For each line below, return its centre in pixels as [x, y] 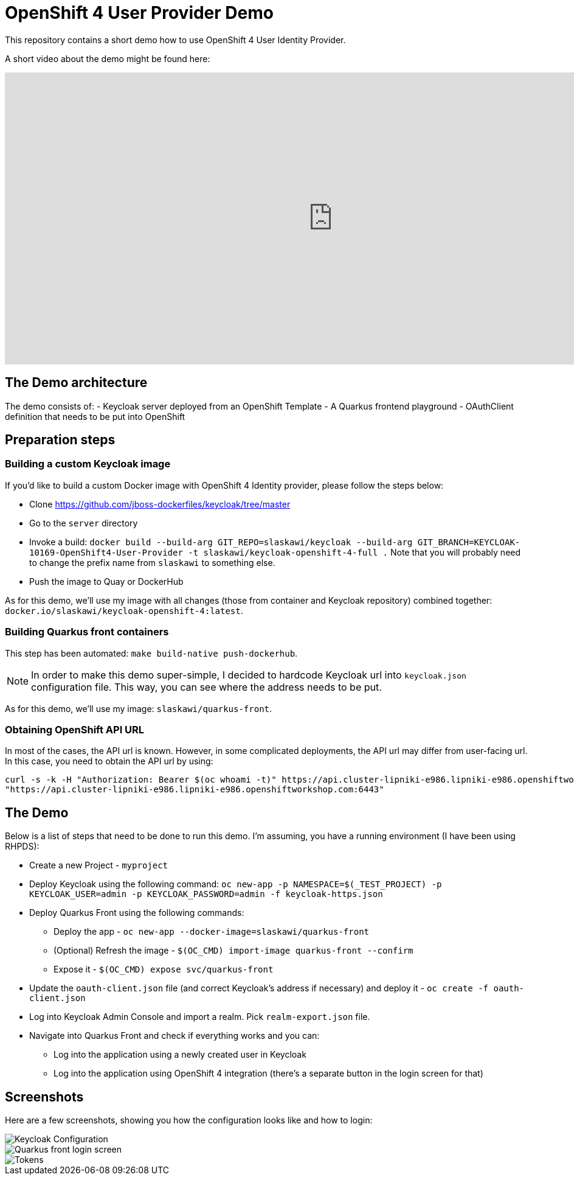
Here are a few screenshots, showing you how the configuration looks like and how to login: [189, 1120]
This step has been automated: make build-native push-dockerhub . [151, 653]
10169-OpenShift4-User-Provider [106, 552]
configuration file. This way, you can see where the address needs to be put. [206, 687]
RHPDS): [22, 847]
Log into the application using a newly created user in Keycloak [180, 1055]
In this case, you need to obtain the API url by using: [109, 761]
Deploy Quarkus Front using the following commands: [137, 913]
